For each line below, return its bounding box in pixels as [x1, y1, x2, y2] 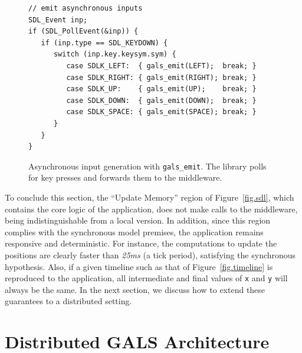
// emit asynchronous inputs [28, 4, 143, 12]
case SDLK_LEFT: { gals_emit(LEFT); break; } [66, 61, 257, 70]
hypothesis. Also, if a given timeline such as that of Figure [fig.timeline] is [5, 260, 273, 272]
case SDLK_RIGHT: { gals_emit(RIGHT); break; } [66, 73, 257, 82]
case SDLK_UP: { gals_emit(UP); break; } [66, 85, 257, 94]
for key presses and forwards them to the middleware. [28, 171, 222, 184]
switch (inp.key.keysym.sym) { [53, 50, 176, 59]
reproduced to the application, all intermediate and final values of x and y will [5, 272, 288, 284]
